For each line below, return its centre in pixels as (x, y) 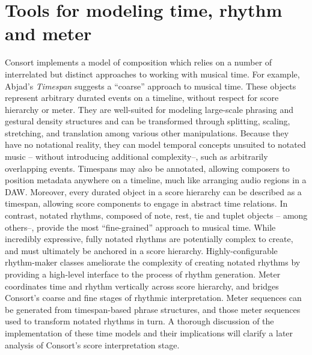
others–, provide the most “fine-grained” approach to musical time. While (140, 227)
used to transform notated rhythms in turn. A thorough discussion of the (139, 321)
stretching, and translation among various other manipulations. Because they (147, 132)
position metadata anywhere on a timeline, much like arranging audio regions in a (156, 180)
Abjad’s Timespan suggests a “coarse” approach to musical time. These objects (151, 86)
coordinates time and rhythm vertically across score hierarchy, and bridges (142, 286)
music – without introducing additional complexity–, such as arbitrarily (136, 156)
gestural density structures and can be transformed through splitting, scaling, (148, 121)
